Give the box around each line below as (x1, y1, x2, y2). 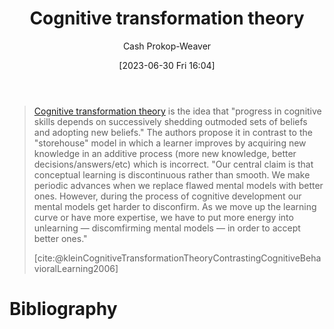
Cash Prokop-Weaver (122, 40, 212, 52)
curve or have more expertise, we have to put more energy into (33, 211, 294, 223)
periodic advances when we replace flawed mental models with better (33, 179, 324, 191)
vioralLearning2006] (33, 262, 119, 274)
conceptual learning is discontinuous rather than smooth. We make (33, 168, 311, 181)
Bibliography (9, 298, 118, 321)
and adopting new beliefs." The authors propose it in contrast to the (33, 126, 313, 138)
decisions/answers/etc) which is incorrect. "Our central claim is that (33, 158, 314, 170)
